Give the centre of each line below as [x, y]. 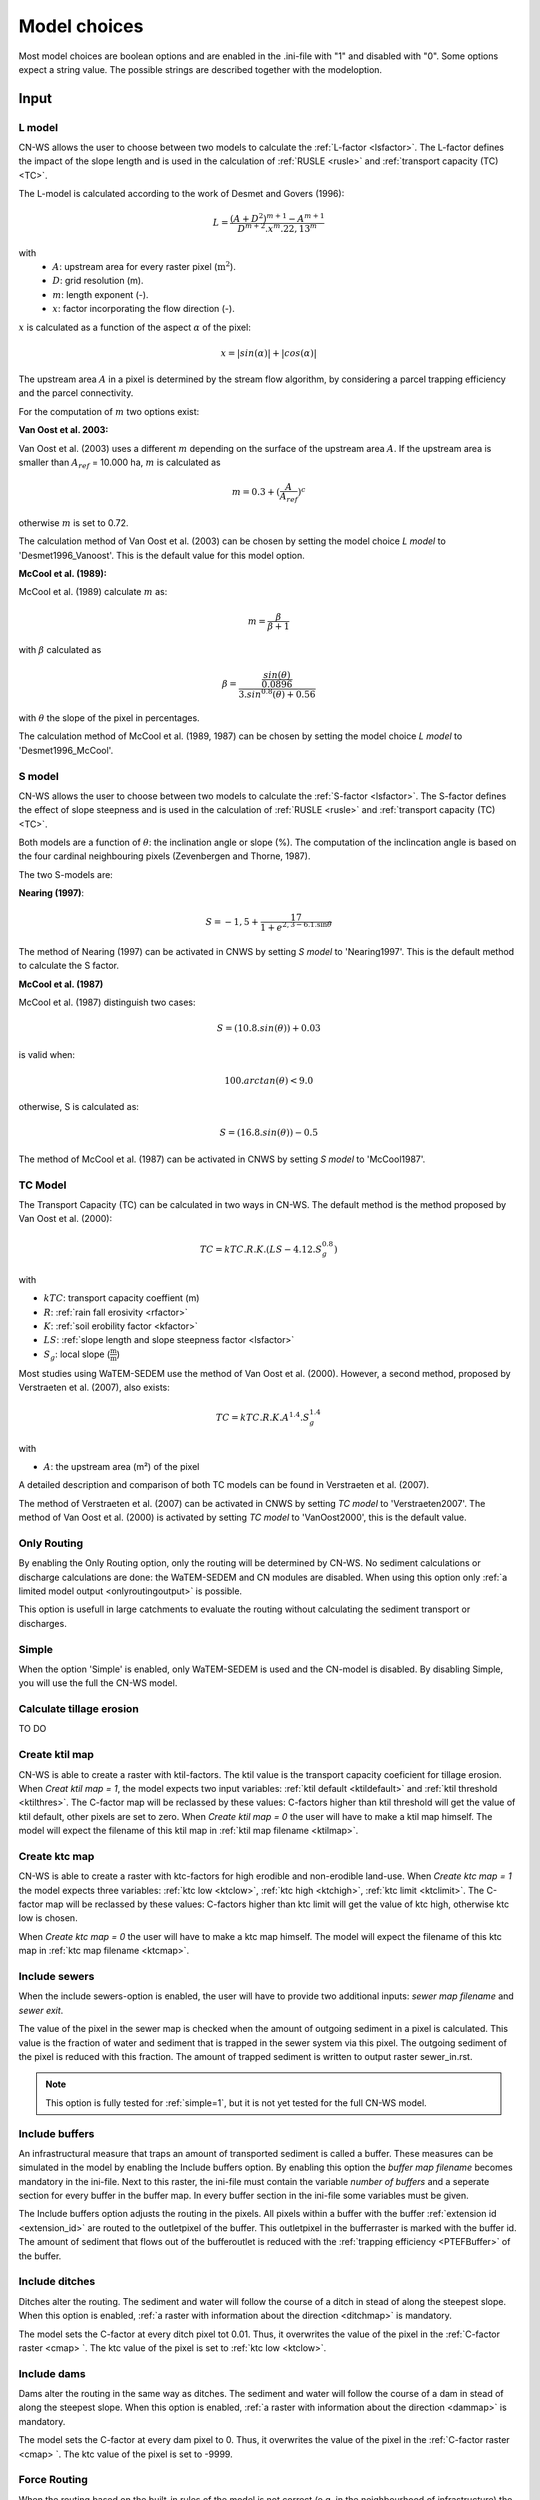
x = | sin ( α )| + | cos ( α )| [268, 353]
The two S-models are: [66, 874]
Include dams [52, 2373]
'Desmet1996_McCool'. [66, 750]
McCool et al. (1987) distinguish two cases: [107, 1002]
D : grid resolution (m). [98, 281]
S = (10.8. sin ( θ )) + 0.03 [269, 1028]
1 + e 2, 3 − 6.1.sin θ [296, 927]
